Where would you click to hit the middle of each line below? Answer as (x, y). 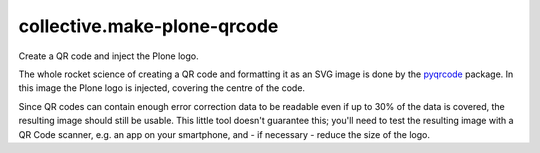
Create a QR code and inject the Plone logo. (108, 56)
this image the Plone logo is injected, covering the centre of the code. (161, 88)
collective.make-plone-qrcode (148, 26)
